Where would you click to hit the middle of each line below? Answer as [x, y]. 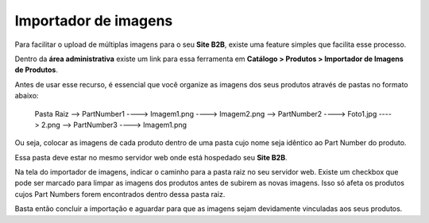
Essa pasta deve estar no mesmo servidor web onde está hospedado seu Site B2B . [151, 157]
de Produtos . [37, 70]
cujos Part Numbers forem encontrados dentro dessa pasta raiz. [120, 194]
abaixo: [27, 96]
